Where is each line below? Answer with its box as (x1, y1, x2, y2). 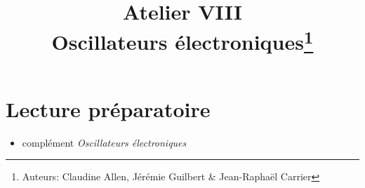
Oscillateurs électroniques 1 (51, 25, 314, 56)
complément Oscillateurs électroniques (22, 135, 187, 149)
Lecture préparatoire (6, 94, 211, 123)
